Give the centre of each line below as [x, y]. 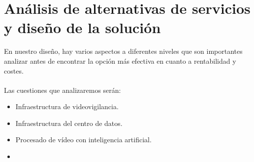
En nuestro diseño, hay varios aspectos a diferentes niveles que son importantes [123, 51]
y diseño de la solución [82, 27]
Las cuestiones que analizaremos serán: [63, 90]
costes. [14, 70]
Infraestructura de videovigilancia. [67, 106]
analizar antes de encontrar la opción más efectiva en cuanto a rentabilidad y [120, 61]
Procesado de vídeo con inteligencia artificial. [83, 140]
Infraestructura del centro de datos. [69, 123]
